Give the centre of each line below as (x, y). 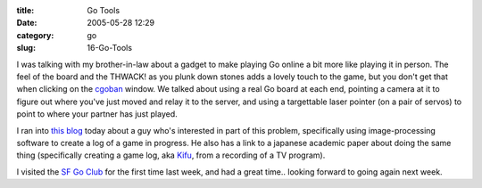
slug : (26, 48)
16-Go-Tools (110, 48)
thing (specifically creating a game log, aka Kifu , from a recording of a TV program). (171, 155)
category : (35, 35)
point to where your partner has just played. (97, 114)
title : (25, 10)
